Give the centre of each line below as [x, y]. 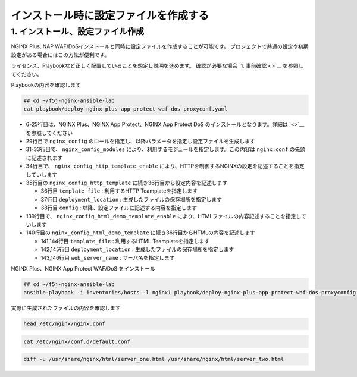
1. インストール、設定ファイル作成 [78, 32]
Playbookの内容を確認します [46, 85]
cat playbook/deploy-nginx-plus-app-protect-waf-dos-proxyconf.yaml [126, 109]
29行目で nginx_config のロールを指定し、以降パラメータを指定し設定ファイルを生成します [140, 141]
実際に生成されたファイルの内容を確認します [66, 308]
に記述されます [44, 158]
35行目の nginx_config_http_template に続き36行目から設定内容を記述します [127, 183]
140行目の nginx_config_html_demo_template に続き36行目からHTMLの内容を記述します [141, 233]
